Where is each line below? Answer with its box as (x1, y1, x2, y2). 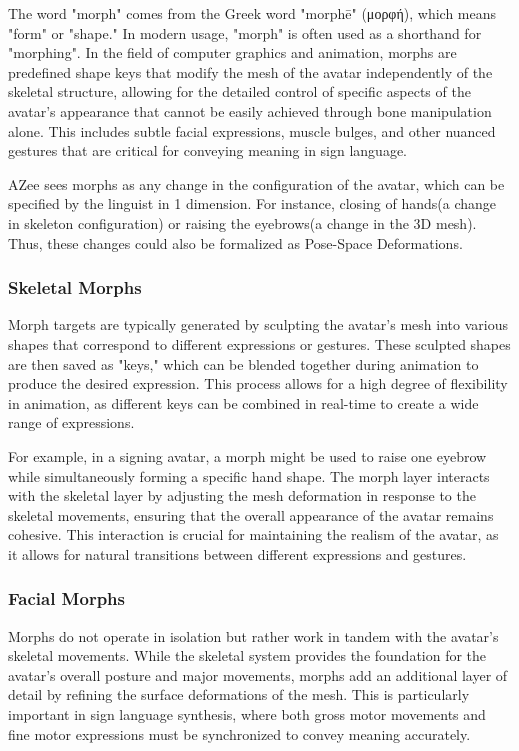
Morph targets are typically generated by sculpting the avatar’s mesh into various (8, 314, 508, 335)
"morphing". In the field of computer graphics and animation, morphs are (8, 42, 457, 63)
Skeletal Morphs (8, 275, 142, 300)
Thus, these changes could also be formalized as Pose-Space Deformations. (8, 232, 463, 253)
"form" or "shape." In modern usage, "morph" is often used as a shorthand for (8, 22, 482, 43)
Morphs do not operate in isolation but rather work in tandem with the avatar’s (8, 625, 499, 646)
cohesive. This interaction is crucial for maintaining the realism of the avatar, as (8, 524, 499, 545)
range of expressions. (8, 412, 135, 433)
